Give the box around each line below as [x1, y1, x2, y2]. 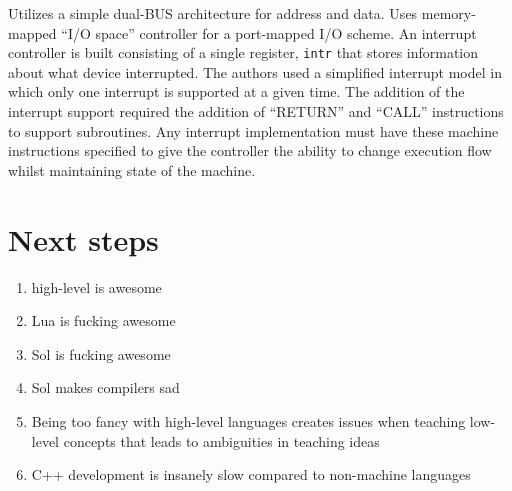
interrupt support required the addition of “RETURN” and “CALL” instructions [8, 101, 504, 122]
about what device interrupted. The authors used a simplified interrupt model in [8, 61, 502, 82]
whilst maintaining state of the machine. [8, 159, 256, 180]
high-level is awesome [31, 276, 162, 297]
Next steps [8, 218, 159, 259]
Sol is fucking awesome [31, 343, 171, 364]
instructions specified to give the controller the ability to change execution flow [8, 140, 492, 161]
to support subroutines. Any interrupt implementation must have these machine [8, 120, 499, 141]
